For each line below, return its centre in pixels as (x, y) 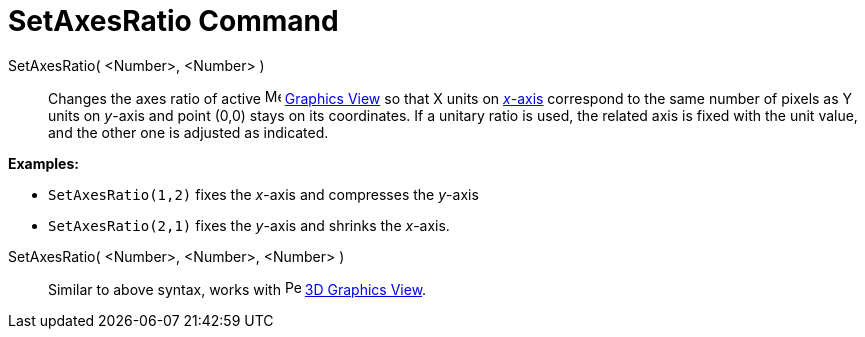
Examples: (43, 163)
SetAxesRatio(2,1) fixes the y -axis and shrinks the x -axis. (249, 225)
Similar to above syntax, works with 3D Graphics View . (237, 289)
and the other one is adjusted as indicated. (188, 132)
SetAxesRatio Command (173, 21)
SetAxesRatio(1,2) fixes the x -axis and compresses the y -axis (263, 194)
